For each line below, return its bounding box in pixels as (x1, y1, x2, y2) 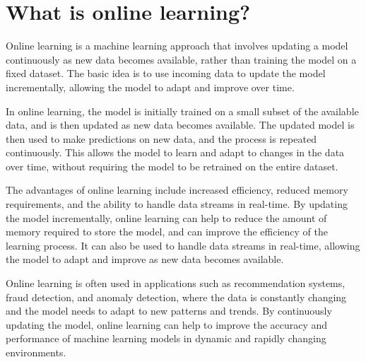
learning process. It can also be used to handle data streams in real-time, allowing (6, 238, 360, 252)
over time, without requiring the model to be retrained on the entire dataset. (6, 158, 338, 173)
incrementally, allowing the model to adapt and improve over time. (6, 79, 295, 94)
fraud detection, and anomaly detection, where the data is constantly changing (6, 289, 347, 304)
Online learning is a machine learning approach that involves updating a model (6, 38, 348, 53)
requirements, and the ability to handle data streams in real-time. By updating (6, 197, 348, 211)
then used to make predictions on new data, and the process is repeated (6, 131, 317, 146)
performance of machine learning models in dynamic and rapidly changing (6, 331, 326, 346)
